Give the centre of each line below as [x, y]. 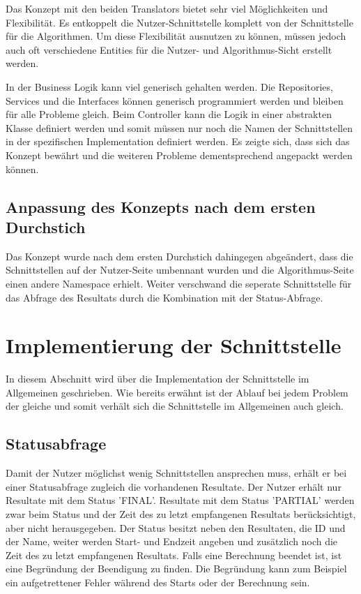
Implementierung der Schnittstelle [174, 345]
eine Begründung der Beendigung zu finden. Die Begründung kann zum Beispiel [176, 569]
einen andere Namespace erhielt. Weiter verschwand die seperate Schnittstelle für [179, 283]
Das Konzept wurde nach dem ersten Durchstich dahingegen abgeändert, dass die [179, 256]
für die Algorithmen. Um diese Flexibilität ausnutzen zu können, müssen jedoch [176, 36]
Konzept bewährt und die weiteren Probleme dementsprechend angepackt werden [179, 155]
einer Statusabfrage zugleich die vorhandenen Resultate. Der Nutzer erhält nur [174, 486]
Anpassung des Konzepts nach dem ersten [161, 206]
